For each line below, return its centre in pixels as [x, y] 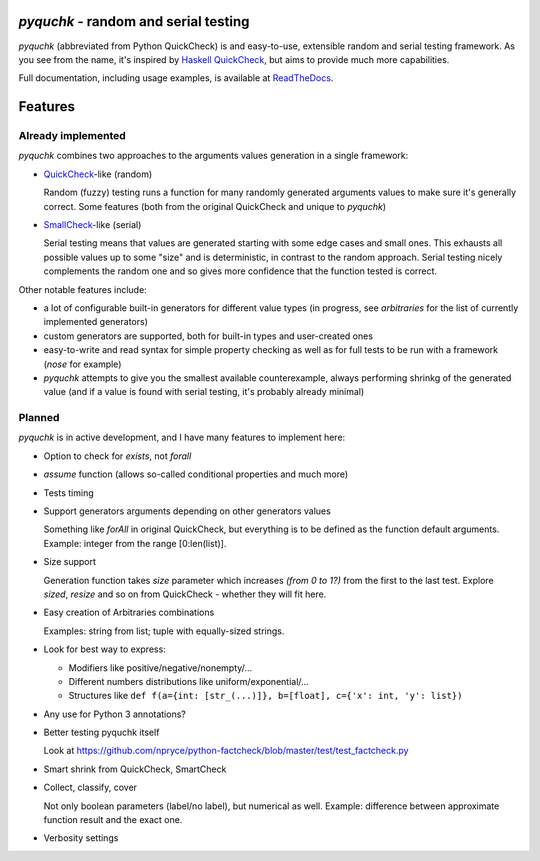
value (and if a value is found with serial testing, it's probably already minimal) [204, 392]
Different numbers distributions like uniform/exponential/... [188, 681]
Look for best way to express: [105, 649]
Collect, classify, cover [90, 787]
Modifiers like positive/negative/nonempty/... [160, 667]
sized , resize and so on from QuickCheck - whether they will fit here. [185, 594]
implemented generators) [96, 322]
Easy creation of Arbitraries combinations [129, 612]
